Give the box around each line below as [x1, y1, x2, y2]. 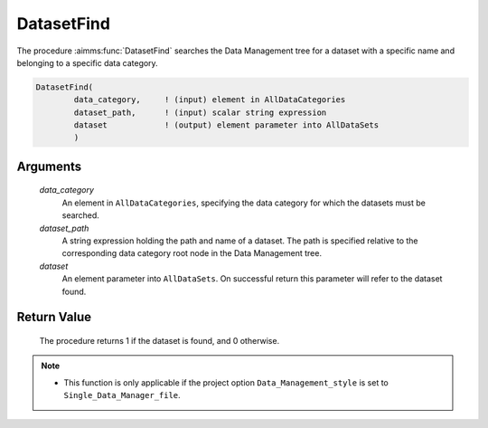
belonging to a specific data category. [16, 57, 158, 68]
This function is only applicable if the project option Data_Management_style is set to [63, 376, 389, 388]
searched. [61, 210, 99, 221]
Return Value [16, 309, 92, 325]
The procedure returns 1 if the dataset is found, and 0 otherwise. [39, 336, 280, 347]
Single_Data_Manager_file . [63, 390, 181, 401]
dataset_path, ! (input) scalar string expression [73, 107, 327, 118]
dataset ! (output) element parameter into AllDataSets [73, 120, 380, 130]
